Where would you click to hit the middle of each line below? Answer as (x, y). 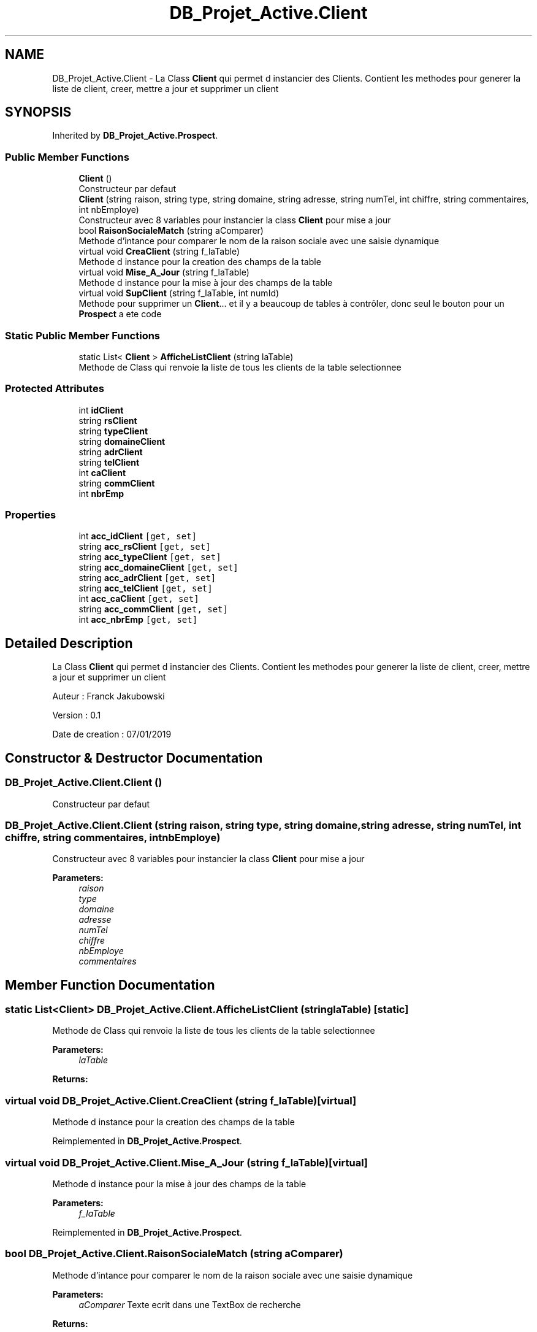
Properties (31, 515)
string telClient (109, 462)
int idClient (101, 410)
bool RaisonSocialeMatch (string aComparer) (171, 231)
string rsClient (108, 420)
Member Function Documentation (110, 985)
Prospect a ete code (120, 314)
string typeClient (113, 431)
